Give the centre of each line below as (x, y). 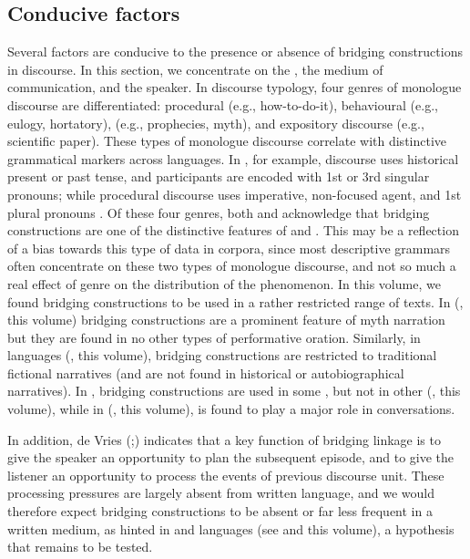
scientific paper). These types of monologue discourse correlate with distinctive (227, 141)
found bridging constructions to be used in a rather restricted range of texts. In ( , (235, 301)
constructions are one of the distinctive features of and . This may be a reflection (233, 230)
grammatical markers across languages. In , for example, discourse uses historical (233, 158)
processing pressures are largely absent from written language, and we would (221, 493)
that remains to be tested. (80, 547)
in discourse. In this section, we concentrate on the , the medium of (195, 69)
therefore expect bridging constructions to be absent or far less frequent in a (220, 511)
